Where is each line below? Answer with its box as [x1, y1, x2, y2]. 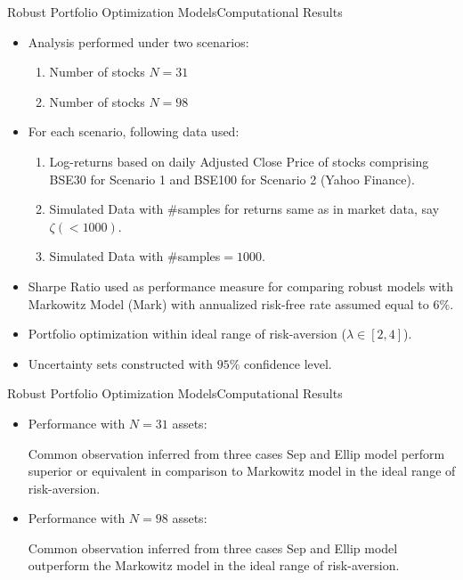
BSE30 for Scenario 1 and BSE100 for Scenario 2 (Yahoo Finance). [49, 169, 415, 188]
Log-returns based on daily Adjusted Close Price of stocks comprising [49, 151, 429, 170]
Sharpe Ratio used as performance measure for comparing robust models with [28, 276, 454, 295]
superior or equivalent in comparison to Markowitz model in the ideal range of [28, 462, 456, 480]
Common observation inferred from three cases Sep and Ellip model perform [28, 444, 445, 462]
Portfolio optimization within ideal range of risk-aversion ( [28, 324, 346, 343]
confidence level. [243, 354, 332, 372]
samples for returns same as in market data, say [177, 200, 440, 218]
